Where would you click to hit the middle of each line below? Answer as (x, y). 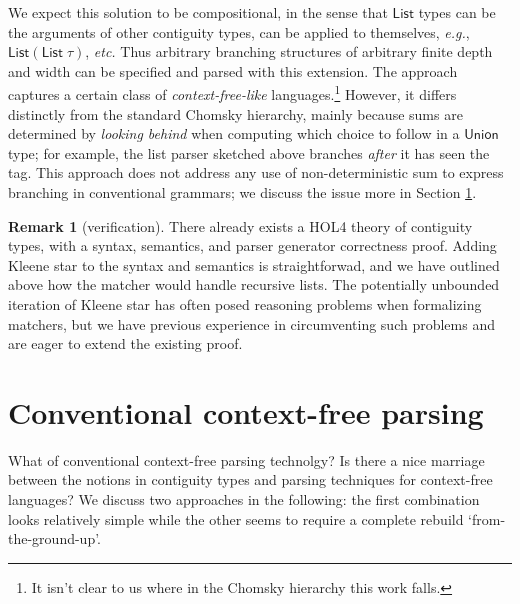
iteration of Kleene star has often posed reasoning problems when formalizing (245, 303)
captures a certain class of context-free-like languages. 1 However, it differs (232, 93)
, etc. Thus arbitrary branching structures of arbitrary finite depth (289, 51)
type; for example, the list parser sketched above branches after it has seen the (249, 152)
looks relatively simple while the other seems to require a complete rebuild (236, 518)
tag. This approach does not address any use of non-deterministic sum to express (256, 172)
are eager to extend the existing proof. (125, 343)
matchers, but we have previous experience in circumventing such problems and (251, 323)
